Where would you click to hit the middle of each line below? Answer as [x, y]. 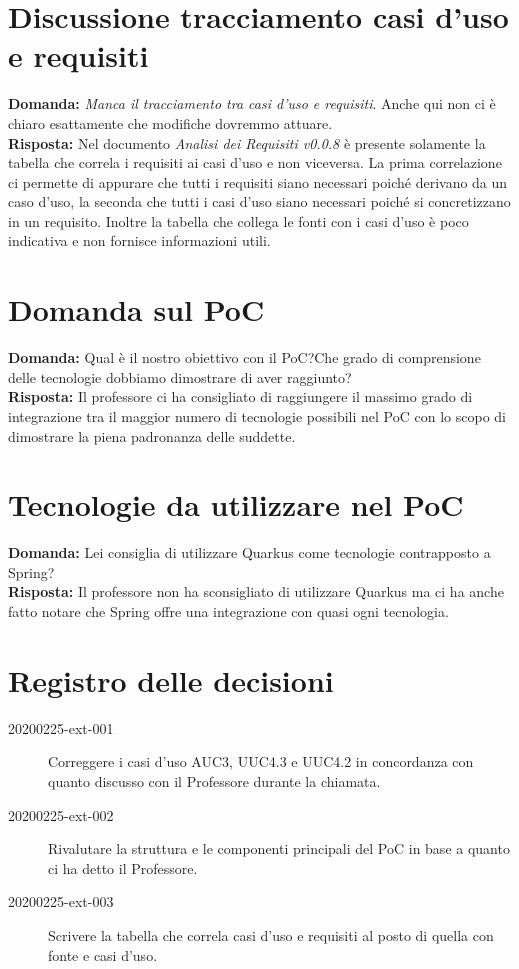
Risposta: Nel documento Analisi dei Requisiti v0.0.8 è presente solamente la [247, 142]
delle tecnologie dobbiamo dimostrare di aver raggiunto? [180, 376]
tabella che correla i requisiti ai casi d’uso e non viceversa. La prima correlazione [255, 162]
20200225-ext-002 [61, 814]
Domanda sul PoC [136, 309]
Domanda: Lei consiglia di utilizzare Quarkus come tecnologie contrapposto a [249, 552]
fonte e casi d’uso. [103, 954]
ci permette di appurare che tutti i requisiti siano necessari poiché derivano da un [258, 181]
